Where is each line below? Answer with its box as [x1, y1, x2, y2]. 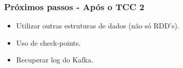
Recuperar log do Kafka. [16, 54, 93, 65]
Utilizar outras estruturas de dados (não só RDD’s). [16, 20, 179, 31]
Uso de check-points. [16, 37, 81, 48]
